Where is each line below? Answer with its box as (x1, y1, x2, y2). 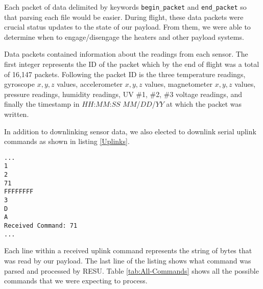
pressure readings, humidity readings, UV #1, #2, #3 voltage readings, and (4, 88, 243, 99)
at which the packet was (166, 99, 242, 109)
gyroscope (4, 79, 35, 89)
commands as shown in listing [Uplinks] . (4, 136, 130, 147)
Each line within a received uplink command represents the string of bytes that (4, 245, 252, 256)
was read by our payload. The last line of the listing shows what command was (4, 255, 251, 266)
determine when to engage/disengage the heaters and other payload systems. (4, 31, 244, 42)
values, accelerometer (57, 79, 123, 89)
